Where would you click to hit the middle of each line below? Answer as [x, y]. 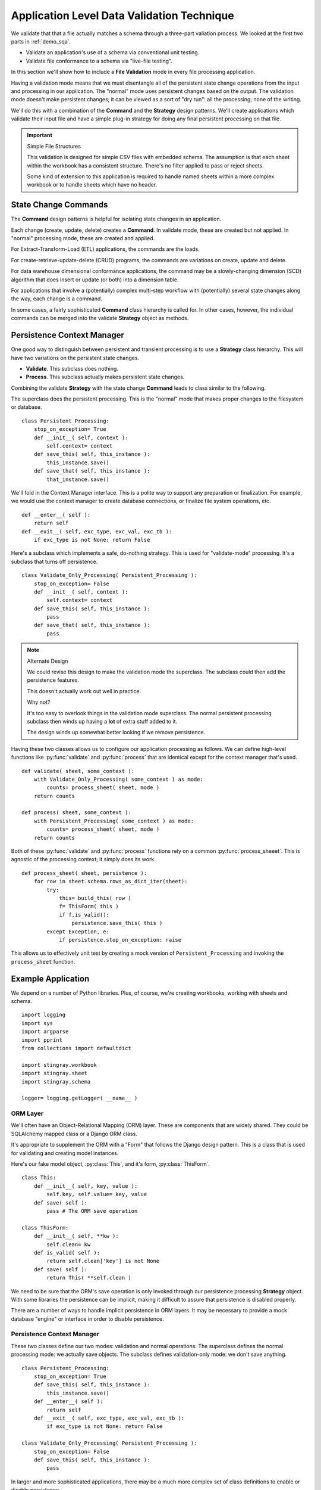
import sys [37, 1023]
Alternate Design [48, 661]
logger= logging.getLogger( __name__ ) [80, 1098]
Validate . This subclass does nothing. [72, 368]
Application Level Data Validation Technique [122, 15]
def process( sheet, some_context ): [77, 813]
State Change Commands [59, 205]
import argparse [45, 1032]
